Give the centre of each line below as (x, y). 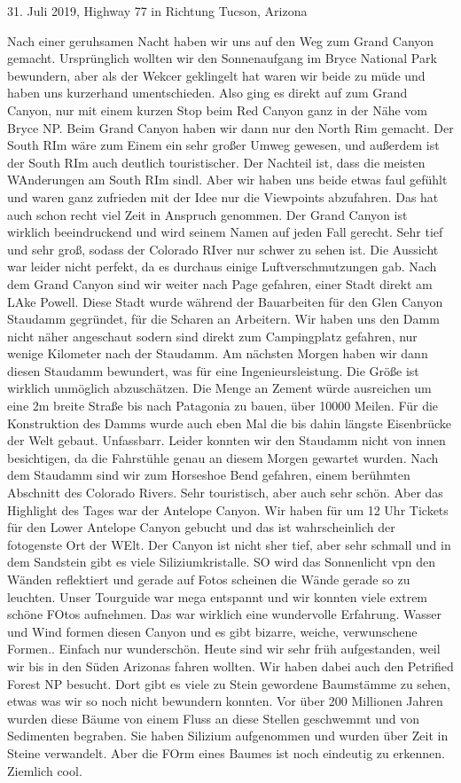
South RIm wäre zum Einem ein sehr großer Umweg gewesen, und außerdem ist (223, 145)
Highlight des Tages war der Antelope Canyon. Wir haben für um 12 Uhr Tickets (228, 509)
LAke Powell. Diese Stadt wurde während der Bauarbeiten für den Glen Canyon (225, 301)
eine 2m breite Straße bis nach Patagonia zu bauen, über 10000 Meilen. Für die (223, 406)
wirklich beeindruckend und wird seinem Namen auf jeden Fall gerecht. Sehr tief (225, 232)
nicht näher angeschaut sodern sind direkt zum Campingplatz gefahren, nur (212, 336)
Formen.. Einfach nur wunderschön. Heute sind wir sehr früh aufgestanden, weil (224, 649)
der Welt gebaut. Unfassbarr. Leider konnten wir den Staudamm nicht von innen (227, 440)
